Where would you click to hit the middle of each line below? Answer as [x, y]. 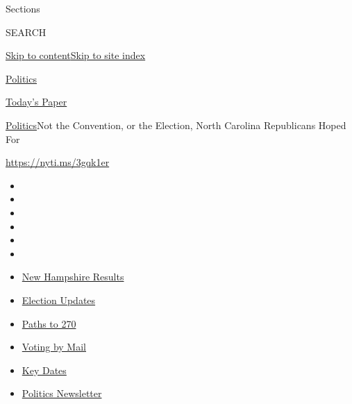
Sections [23, 8]
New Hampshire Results [73, 277]
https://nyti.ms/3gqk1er [58, 162]
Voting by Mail [54, 347]
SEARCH [26, 32]
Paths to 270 [49, 323]
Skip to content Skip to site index [76, 55]
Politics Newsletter [62, 393]
